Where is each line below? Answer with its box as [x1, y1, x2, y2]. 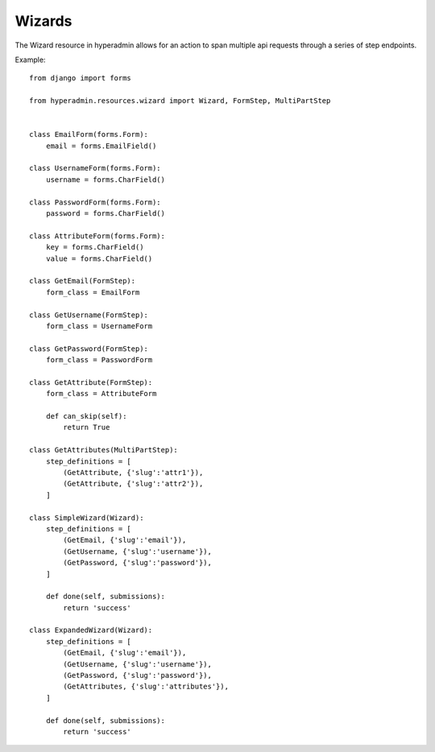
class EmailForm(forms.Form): [29, 130, 149, 139]
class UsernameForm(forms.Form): [29, 163, 161, 173]
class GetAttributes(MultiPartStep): [29, 445, 179, 455]
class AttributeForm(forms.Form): [29, 231, 165, 241]
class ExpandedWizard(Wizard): [29, 626, 153, 635]
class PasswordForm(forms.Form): [29, 197, 161, 207]
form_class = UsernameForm [45, 321, 153, 330]
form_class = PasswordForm [45, 355, 153, 365]
